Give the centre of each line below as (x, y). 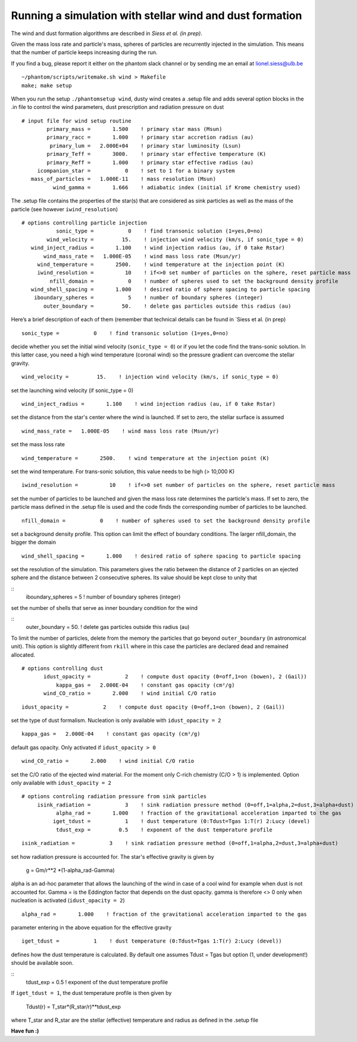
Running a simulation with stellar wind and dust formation (156, 15)
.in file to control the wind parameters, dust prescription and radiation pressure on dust (118, 107)
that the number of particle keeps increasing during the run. (84, 52)
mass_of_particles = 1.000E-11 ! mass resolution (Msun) (123, 179)
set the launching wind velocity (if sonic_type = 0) (72, 390)
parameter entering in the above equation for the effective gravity (91, 927)
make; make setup (47, 85)
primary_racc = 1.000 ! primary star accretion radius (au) (150, 137)
